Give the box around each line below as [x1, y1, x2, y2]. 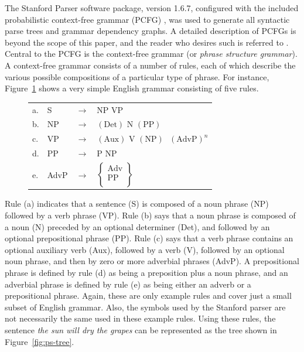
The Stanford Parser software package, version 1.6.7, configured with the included [5, 2, 299, 13]
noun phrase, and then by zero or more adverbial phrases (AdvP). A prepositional [5, 255, 299, 267]
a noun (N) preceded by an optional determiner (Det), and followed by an [5, 220, 270, 233]
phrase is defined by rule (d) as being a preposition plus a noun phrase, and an [5, 266, 288, 278]
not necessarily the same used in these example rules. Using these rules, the [5, 312, 276, 324]
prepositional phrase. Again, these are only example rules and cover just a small [5, 289, 292, 302]
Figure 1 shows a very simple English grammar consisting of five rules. [5, 82, 259, 94]
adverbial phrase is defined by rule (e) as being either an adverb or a [5, 278, 251, 290]
